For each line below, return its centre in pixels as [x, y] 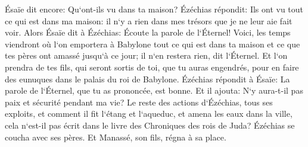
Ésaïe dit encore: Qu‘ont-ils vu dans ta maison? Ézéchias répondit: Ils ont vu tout [154, 9]
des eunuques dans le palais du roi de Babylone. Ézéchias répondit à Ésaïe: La [147, 79]
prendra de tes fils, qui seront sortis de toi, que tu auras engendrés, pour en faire [152, 67]
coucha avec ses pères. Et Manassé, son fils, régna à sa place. [116, 137]
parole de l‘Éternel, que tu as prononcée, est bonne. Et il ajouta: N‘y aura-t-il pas [154, 90]
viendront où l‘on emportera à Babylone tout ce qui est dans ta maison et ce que [153, 44]
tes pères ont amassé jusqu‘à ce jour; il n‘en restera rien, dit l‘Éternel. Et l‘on [146, 55]
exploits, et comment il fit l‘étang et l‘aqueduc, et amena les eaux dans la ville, [149, 114]
